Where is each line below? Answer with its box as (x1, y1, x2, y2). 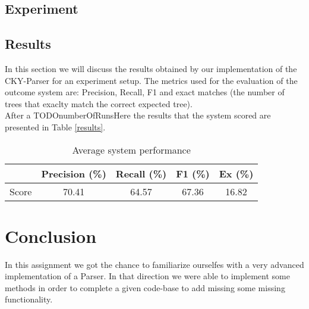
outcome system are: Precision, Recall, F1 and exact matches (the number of (5, 86, 285, 98)
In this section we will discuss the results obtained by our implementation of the (5, 62, 297, 74)
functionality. (5, 293, 53, 305)
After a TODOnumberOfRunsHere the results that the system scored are (5, 109, 271, 121)
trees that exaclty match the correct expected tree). (5, 97, 193, 110)
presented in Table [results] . (5, 120, 106, 133)
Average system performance (72, 142, 191, 157)
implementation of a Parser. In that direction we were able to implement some (5, 270, 290, 282)
